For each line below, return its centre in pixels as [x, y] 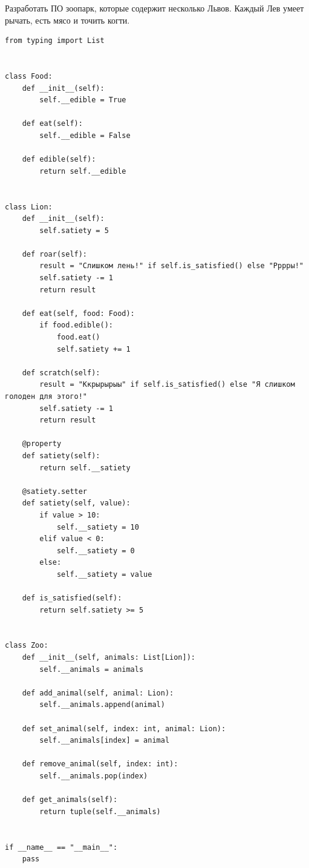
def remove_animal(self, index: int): [100, 764]
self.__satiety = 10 [98, 527]
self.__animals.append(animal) [102, 705]
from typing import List [55, 41]
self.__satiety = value [104, 574]
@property [42, 444]
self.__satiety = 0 [96, 551]
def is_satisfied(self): [72, 598]
